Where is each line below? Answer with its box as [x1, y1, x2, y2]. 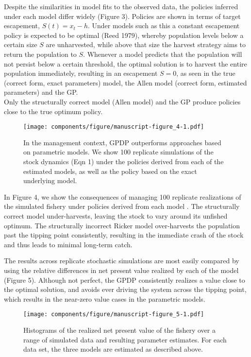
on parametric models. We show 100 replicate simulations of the [23, 147, 214, 157]
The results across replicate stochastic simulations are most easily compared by [4, 255, 239, 266]
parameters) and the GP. [4, 87, 78, 97]
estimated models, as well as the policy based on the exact [23, 166, 197, 176]
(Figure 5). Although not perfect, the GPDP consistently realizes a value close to [4, 274, 245, 285]
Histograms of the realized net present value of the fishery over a [23, 324, 216, 335]
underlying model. [23, 175, 77, 186]
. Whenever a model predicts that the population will [83, 49, 242, 59]
